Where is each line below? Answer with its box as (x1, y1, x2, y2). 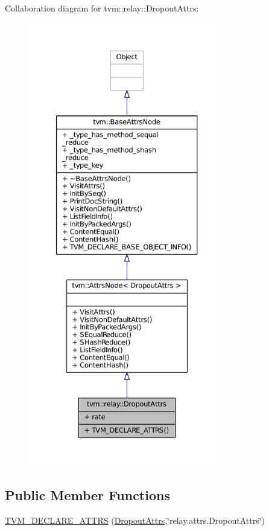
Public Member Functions (5, 485, 170, 504)
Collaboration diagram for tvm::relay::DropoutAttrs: (5, 2, 199, 14)
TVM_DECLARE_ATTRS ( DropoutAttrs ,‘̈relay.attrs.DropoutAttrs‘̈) (5, 513, 265, 526)
